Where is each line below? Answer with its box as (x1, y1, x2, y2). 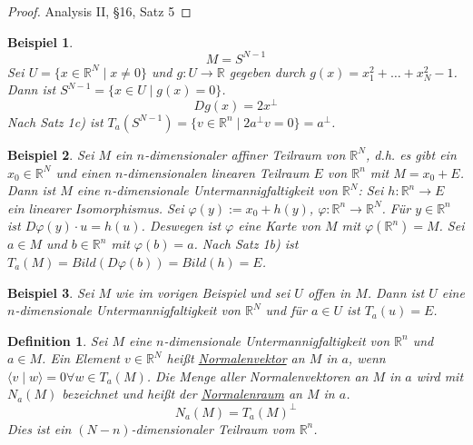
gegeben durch (229, 62, 306, 81)
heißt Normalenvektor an (166, 349, 305, 368)
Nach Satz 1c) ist (7, 112, 103, 131)
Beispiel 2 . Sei (7, 144, 94, 163)
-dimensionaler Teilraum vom (131, 419, 295, 438)
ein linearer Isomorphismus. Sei (7, 198, 184, 217)
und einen (55, 163, 111, 182)
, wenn (348, 349, 386, 368)
